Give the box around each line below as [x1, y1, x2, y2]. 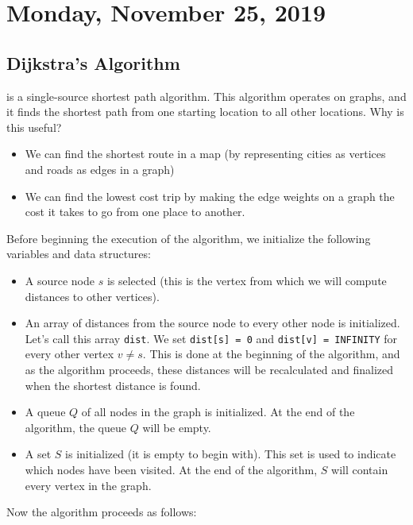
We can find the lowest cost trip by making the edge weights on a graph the [25, 187, 395, 204]
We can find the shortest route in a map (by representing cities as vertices [25, 145, 386, 162]
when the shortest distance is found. [25, 376, 201, 393]
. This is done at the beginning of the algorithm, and [142, 345, 400, 362]
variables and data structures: [6, 245, 151, 262]
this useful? [6, 118, 62, 135]
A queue [25, 403, 66, 420]
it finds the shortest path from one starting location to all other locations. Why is [6, 103, 404, 120]
